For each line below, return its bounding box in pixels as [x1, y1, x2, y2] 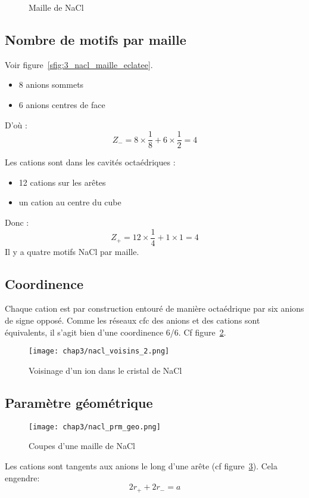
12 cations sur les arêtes [18, 176, 106, 188]
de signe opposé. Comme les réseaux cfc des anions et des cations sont [5, 314, 260, 327]
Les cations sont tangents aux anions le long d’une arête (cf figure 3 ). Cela [5, 459, 277, 472]
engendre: [5, 471, 40, 484]
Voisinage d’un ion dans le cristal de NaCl [29, 364, 182, 376]
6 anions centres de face [18, 98, 105, 110]
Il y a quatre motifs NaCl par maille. [5, 245, 139, 257]
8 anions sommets [18, 78, 84, 91]
